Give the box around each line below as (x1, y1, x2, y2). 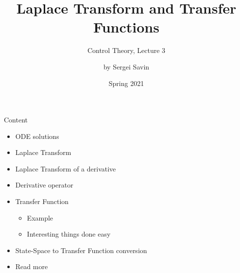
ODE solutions (15, 131, 59, 141)
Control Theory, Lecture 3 (87, 45, 166, 55)
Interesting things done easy (27, 229, 111, 239)
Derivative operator (15, 180, 73, 190)
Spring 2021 (108, 78, 144, 88)
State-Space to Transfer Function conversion (15, 245, 147, 255)
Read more (15, 261, 48, 272)
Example (27, 212, 53, 222)
